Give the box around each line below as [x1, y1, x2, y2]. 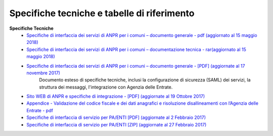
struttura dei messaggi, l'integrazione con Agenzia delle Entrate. [39, 84, 173, 90]
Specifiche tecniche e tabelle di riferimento [9, 8, 195, 19]
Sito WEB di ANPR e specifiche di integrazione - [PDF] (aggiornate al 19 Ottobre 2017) [26, 94, 205, 100]
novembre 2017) [26, 70, 61, 76]
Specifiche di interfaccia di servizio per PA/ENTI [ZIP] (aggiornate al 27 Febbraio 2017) [26, 121, 207, 127]
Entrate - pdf [26, 107, 53, 113]
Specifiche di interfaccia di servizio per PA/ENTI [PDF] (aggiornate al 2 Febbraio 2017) [26, 114, 206, 121]
